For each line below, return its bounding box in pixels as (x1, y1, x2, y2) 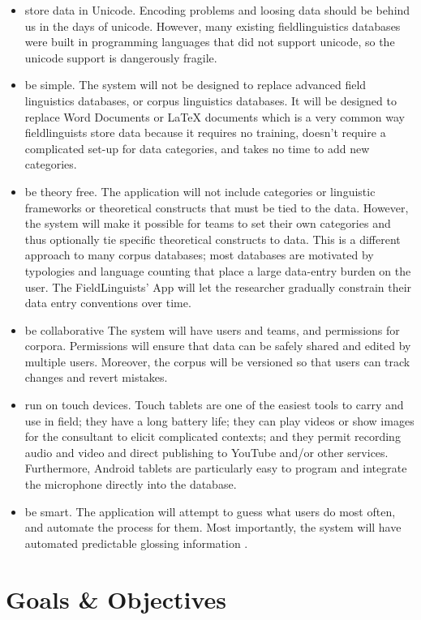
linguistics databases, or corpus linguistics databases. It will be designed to (24, 92, 397, 109)
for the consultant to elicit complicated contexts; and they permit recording (24, 428, 401, 445)
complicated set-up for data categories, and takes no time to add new (24, 139, 370, 156)
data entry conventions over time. (24, 294, 191, 311)
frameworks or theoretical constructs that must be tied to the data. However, (24, 199, 409, 216)
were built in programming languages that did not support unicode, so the (24, 33, 395, 50)
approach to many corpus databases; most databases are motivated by (24, 246, 374, 263)
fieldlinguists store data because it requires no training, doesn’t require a (24, 124, 386, 141)
